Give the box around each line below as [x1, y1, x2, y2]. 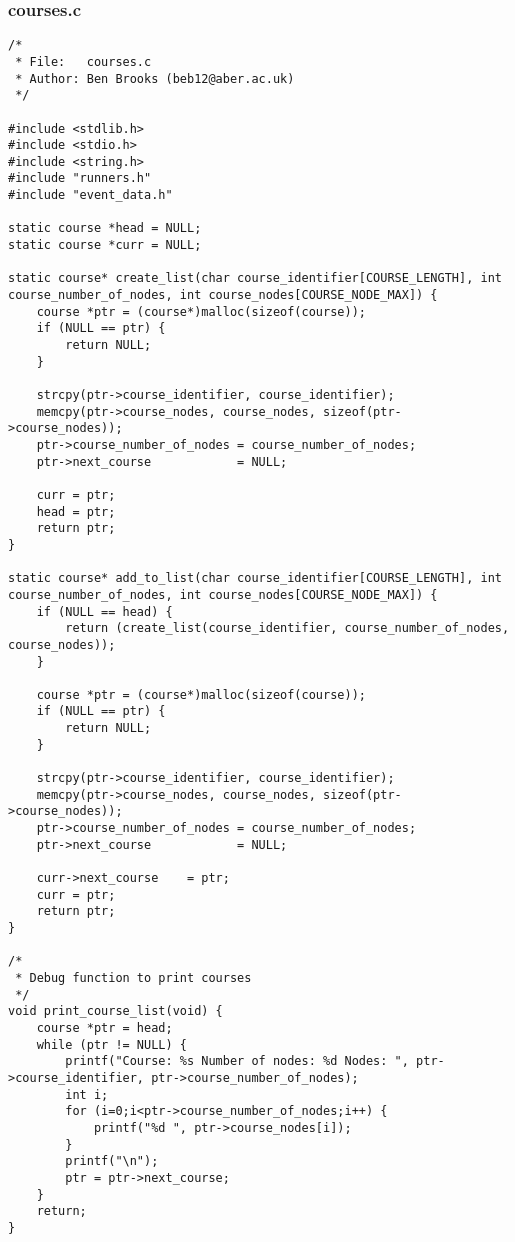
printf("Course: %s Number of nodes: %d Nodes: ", [65, 1054, 409, 1069]
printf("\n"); [65, 1154, 159, 1169]
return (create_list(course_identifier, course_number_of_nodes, [65, 621, 510, 636]
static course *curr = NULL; [8, 238, 202, 253]
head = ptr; [36, 504, 116, 519]
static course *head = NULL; [8, 221, 202, 236]
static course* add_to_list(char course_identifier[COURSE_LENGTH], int [8, 571, 502, 586]
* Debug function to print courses [15, 970, 252, 985]
